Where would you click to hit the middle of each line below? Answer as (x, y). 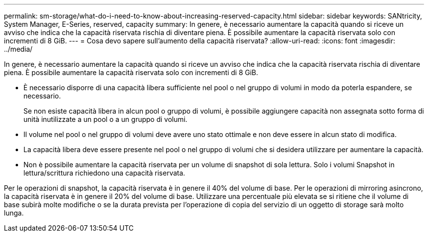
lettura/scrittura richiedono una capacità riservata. (104, 173)
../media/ (18, 49)
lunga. (14, 213)
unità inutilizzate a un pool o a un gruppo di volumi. (106, 119)
